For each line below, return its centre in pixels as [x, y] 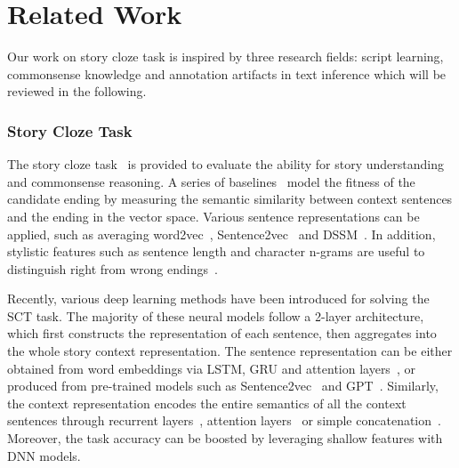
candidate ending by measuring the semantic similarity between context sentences [230, 199]
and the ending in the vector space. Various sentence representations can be [213, 216]
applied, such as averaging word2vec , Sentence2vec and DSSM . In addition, [221, 234]
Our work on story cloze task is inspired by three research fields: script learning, [225, 56]
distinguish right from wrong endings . [113, 268]
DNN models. [44, 455]
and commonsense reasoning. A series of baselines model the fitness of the [211, 181]
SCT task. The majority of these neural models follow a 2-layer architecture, [216, 315]
